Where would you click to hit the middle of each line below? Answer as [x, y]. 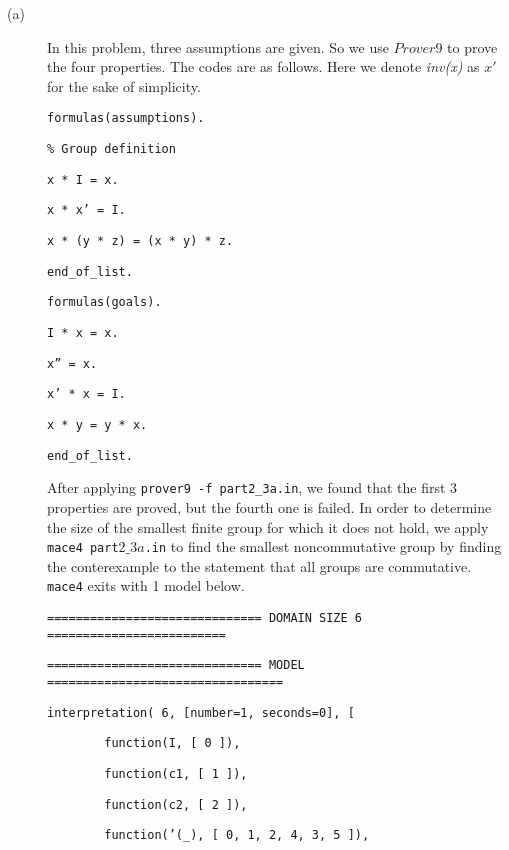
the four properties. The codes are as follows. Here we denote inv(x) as [263, 66]
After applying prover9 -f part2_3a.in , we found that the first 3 [252, 487]
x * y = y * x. [97, 424]
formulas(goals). [104, 302]
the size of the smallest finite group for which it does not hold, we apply [268, 526]
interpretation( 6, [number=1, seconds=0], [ [201, 712]
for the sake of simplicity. [124, 85]
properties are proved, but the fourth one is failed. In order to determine [269, 506]
